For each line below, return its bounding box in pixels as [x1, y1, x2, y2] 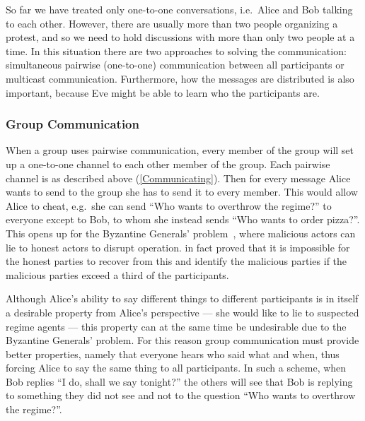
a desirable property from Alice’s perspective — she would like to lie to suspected [6, 304, 359, 319]
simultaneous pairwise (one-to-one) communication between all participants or [6, 57, 344, 72]
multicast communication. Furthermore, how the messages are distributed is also [6, 71, 354, 85]
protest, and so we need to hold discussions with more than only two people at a [6, 30, 355, 45]
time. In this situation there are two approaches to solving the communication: [6, 43, 347, 58]
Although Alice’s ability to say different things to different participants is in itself [6, 291, 359, 306]
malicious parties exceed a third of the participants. [6, 267, 229, 282]
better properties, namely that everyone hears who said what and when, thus [6, 346, 340, 361]
